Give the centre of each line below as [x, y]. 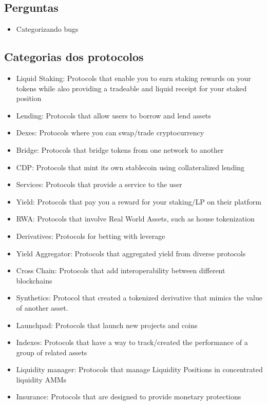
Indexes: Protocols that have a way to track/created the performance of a [132, 342]
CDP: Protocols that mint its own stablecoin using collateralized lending [130, 167]
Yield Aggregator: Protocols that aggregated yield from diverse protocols [131, 253]
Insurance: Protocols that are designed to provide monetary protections [129, 397]
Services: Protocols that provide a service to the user [99, 184]
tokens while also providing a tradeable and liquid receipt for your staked [131, 88]
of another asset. [42, 307]
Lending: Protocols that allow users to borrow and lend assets [113, 115]
